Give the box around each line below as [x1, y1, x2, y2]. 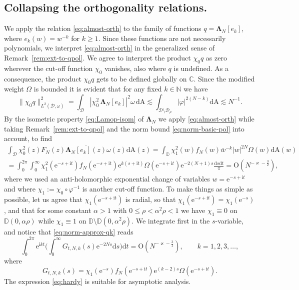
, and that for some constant [4, 204, 91, 215]
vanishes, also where [104, 62, 166, 73]
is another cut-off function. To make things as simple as [82, 183, 253, 193]
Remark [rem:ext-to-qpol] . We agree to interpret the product [4, 52, 191, 62]
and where [4, 183, 36, 193]
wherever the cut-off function [4, 62, 93, 73]
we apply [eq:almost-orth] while [158, 113, 254, 124]
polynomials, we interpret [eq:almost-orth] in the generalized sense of [4, 42, 215, 53]
